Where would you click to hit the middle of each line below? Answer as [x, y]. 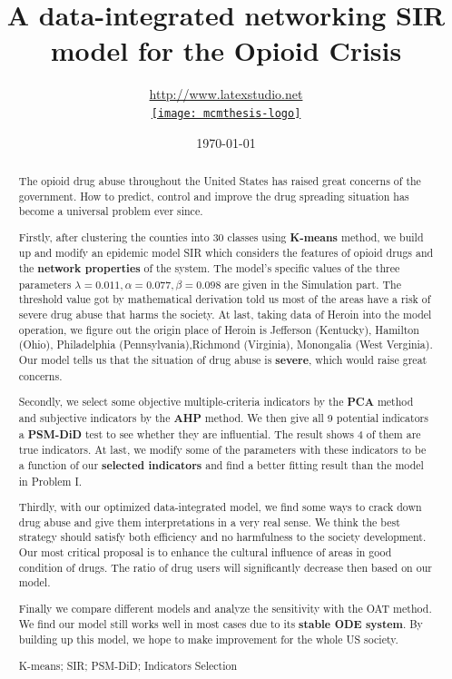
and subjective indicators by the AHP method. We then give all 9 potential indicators [223, 418]
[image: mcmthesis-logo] [226, 113]
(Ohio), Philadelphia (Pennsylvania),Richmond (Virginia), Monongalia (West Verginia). [226, 344]
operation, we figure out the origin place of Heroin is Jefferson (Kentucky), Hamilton [219, 329]
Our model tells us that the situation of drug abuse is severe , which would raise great [223, 360]
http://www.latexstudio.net [226, 94]
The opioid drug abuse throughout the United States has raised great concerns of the [220, 180]
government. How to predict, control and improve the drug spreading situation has [214, 196]
